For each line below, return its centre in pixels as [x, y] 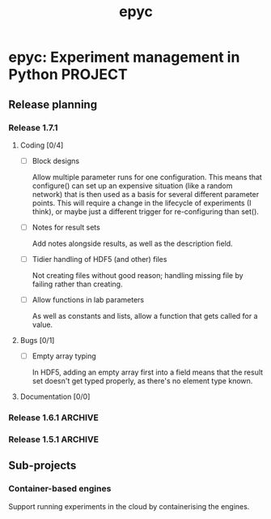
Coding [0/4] [42, 145]
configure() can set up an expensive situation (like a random [132, 186]
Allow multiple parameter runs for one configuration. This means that [147, 177]
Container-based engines [60, 489]
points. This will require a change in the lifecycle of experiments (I [142, 203]
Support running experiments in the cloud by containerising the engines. [129, 506]
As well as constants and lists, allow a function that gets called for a [145, 316]
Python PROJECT [68, 75]
